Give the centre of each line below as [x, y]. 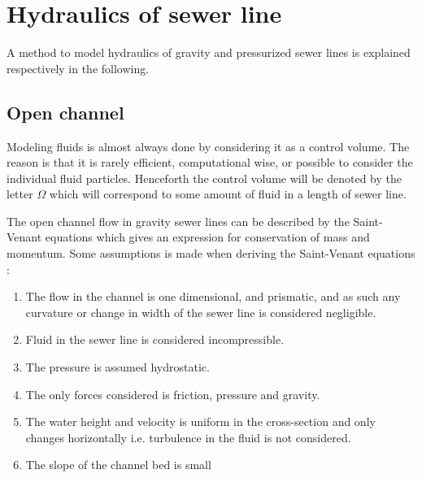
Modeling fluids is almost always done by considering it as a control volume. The [208, 146]
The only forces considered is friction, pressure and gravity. [173, 394]
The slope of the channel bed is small [118, 465]
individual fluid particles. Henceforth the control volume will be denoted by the [204, 178]
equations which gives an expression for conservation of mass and [207, 237]
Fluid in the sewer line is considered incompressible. [155, 339]
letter [20, 194]
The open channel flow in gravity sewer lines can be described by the [178, 221]
